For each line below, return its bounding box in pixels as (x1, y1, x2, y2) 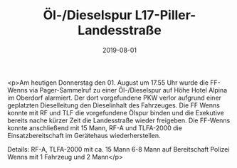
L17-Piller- (135, 7, 196, 23)
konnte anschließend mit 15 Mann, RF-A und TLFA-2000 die (7, 123, 183, 132)
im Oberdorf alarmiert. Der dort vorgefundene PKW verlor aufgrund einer (7, 93, 222, 102)
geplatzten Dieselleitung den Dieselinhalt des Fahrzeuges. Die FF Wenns (7, 100, 221, 110)
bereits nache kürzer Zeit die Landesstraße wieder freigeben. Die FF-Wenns (7, 116, 231, 125)
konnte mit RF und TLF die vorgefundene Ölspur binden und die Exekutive (7, 108, 224, 117)
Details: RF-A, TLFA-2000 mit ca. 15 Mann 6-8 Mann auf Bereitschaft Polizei (7, 145, 230, 153)
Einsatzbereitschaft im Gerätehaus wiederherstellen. (7, 131, 162, 140)
